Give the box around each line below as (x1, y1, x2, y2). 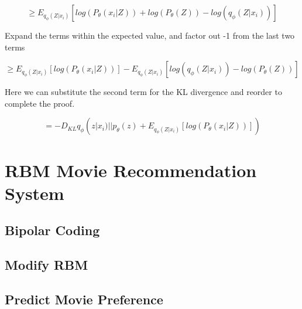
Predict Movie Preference (5, 290, 163, 308)
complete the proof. (5, 97, 75, 109)
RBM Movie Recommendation (5, 158, 257, 182)
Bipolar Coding (5, 221, 100, 239)
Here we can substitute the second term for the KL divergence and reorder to (5, 86, 282, 98)
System (5, 181, 64, 205)
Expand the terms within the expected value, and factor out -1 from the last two (5, 29, 295, 41)
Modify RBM (5, 256, 88, 274)
